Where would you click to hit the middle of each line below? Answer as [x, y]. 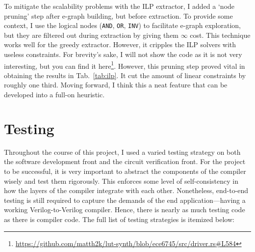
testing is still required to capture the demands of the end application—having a [125, 200]
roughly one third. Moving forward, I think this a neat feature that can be [116, 85]
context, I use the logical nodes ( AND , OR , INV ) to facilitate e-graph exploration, [122, 25]
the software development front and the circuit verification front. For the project [125, 161]
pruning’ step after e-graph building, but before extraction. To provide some [118, 15]
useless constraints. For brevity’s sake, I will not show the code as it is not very [123, 54]
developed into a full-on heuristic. [54, 95]
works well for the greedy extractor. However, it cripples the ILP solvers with [120, 44]
